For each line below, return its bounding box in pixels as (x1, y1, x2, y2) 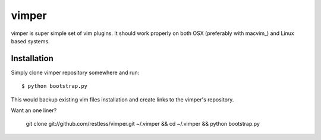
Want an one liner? (11, 107, 57, 114)
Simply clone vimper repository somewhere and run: (11, 69, 140, 76)
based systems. (11, 37, 50, 44)
